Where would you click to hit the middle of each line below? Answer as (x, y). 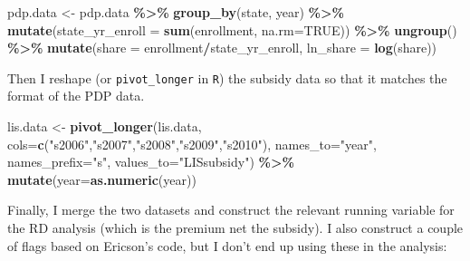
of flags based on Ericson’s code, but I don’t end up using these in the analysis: (227, 245)
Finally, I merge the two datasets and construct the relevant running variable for (231, 210)
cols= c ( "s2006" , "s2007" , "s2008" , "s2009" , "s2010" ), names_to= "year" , (192, 144)
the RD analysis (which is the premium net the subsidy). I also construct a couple (235, 227)
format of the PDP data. (76, 96)
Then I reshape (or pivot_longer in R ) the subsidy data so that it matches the (227, 77)
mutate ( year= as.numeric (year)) (102, 179)
